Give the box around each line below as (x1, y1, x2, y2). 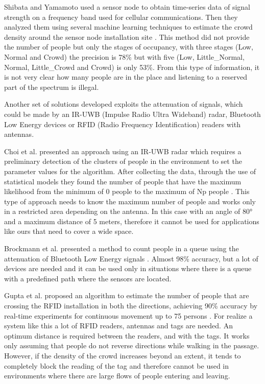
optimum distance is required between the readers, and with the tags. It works (4, 330, 250, 341)
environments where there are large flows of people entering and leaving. (4, 370, 230, 381)
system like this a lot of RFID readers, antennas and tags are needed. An (4, 320, 233, 331)
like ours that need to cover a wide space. (4, 226, 134, 236)
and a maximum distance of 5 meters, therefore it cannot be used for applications (4, 215, 259, 226)
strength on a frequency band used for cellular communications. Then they (4, 11, 238, 22)
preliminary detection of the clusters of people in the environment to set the (4, 156, 242, 166)
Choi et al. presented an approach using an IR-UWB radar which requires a (4, 146, 242, 156)
